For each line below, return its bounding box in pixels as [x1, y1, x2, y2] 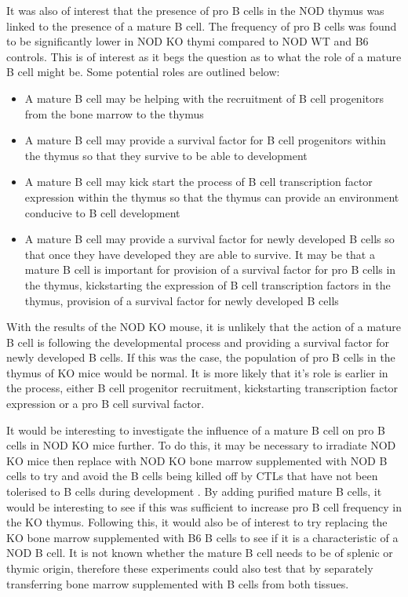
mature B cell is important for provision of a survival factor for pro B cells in [24, 261, 396, 278]
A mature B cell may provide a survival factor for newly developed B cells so [24, 231, 395, 247]
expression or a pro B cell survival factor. [6, 395, 205, 412]
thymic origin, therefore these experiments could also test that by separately [6, 560, 373, 576]
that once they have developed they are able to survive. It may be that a [24, 246, 375, 262]
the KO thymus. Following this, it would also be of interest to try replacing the [6, 514, 388, 530]
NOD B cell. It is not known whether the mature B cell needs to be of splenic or [6, 544, 393, 561]
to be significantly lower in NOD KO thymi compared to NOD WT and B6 [6, 33, 369, 49]
